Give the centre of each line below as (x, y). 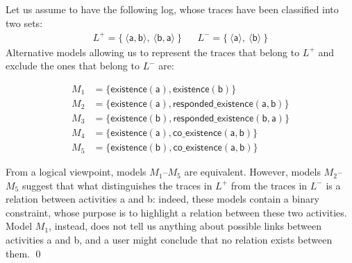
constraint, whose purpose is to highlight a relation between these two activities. (176, 212)
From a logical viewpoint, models (76, 172)
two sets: (24, 23)
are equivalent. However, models (252, 172)
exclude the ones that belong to (73, 66)
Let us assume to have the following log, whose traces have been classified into (172, 9)
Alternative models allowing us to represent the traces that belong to (153, 52)
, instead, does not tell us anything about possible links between (185, 226)
